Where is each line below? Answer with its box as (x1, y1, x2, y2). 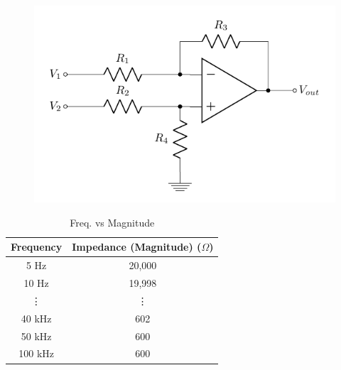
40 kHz (21, 310, 52, 325)
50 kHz (21, 328, 52, 343)
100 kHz (18, 346, 54, 361)
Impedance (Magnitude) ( (72, 239, 202, 254)
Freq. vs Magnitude (70, 214, 155, 229)
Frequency (11, 239, 63, 254)
